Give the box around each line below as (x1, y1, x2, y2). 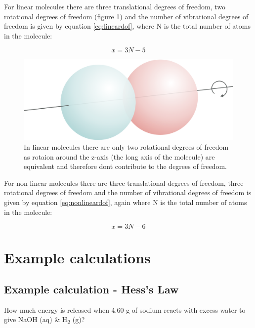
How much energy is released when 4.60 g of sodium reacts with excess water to (4, 304, 246, 315)
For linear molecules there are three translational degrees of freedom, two (4, 1, 225, 11)
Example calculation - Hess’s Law (4, 282, 179, 297)
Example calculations (4, 247, 151, 268)
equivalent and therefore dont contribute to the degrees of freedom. (24, 161, 227, 171)
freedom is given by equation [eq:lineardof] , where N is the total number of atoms (4, 21, 251, 31)
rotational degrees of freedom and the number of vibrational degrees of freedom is (4, 187, 252, 198)
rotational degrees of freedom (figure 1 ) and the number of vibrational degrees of (4, 11, 249, 21)
